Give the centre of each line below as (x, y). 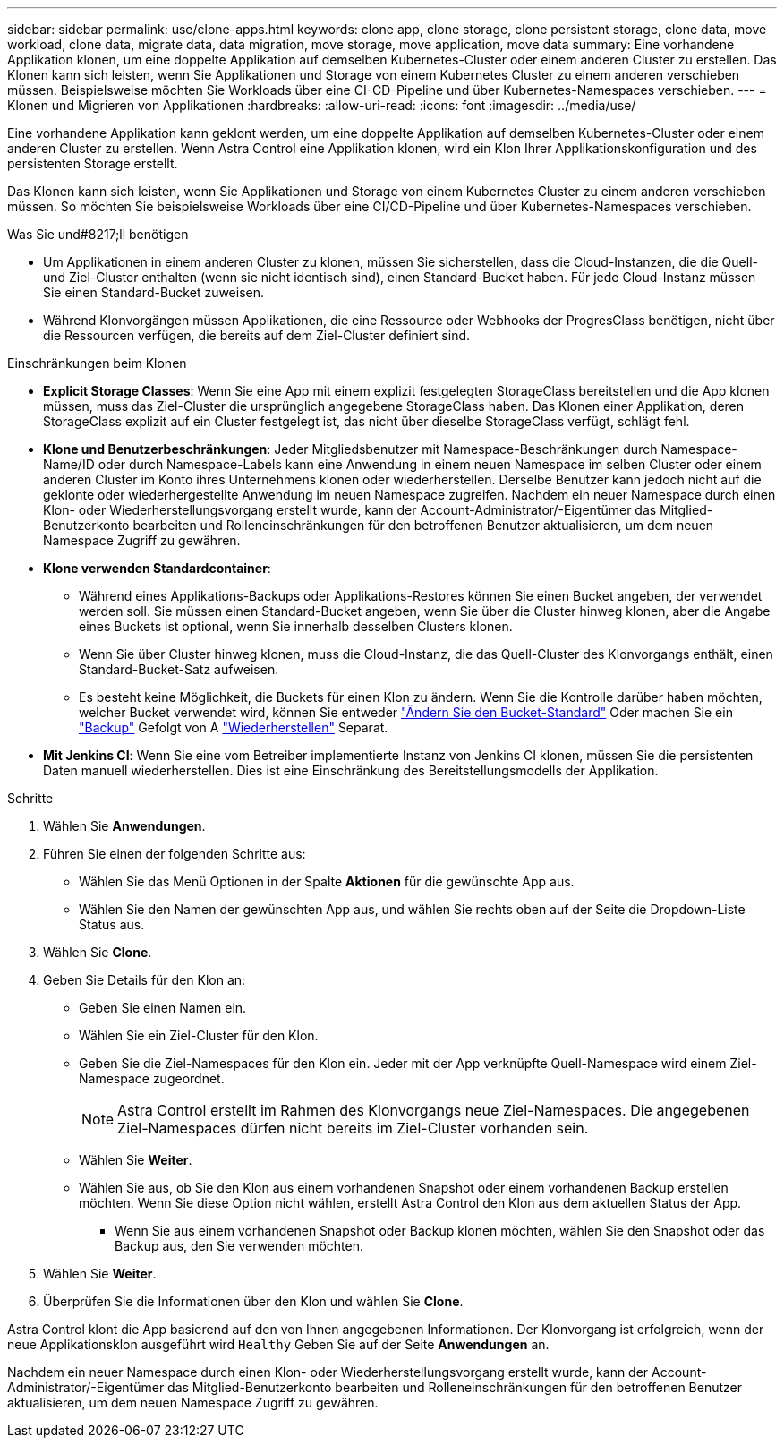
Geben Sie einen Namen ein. (163, 1008)
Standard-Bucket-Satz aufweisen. (179, 669)
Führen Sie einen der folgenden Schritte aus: (175, 854)
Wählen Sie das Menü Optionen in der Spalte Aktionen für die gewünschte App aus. (327, 881)
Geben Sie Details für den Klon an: (145, 980)
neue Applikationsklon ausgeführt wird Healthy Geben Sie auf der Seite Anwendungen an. (278, 1344)
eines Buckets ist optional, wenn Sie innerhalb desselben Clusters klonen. (296, 626)
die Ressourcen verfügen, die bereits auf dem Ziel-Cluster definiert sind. (257, 335)
